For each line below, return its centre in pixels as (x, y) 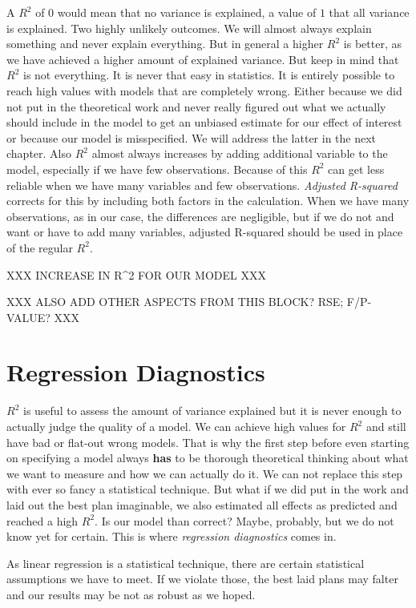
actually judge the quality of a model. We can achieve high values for (176, 426)
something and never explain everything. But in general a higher (165, 44)
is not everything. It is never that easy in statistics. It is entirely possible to (209, 75)
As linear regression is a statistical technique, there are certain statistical (186, 563)
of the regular (40, 247)
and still (386, 426)
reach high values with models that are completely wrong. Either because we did (204, 90)
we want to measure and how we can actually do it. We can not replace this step (205, 473)
